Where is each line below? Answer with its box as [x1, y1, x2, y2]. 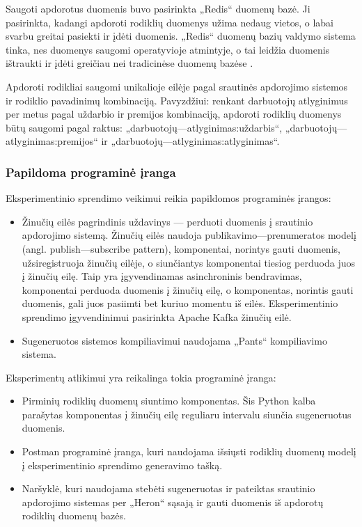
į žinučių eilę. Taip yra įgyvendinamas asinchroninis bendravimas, [22, 269, 302, 283]
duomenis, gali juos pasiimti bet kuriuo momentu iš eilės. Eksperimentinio [22, 296, 338, 310]
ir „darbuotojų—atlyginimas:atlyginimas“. [101, 134, 280, 148]
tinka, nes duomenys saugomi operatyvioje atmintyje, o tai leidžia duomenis [6, 42, 330, 56]
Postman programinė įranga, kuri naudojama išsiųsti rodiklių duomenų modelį [22, 444, 356, 459]
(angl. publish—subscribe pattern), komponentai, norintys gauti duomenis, [22, 241, 340, 255]
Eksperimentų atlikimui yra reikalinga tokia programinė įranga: [6, 370, 276, 384]
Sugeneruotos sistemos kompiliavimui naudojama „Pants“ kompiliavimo [22, 333, 327, 347]
